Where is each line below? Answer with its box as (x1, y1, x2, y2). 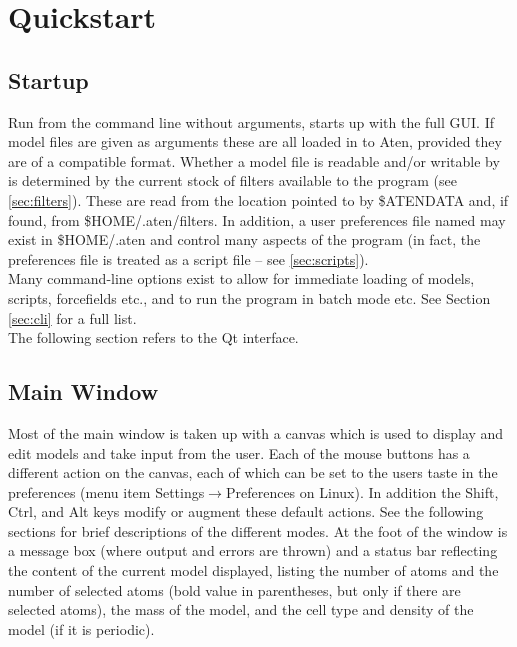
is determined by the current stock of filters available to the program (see (8, 170, 457, 191)
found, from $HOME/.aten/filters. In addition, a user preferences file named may (8, 209, 506, 230)
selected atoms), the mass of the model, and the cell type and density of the (8, 599, 474, 620)
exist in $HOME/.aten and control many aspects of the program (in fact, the (8, 229, 481, 250)
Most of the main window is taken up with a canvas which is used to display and (8, 422, 504, 443)
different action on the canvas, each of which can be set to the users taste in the (8, 462, 498, 483)
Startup (8, 64, 89, 95)
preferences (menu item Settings (8, 481, 205, 502)
